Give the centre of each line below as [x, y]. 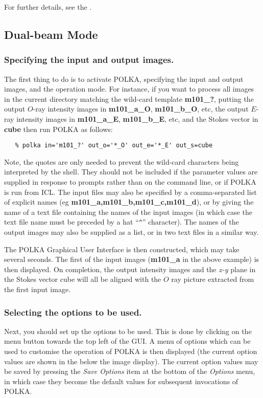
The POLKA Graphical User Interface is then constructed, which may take [122, 249]
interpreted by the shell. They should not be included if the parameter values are [131, 172]
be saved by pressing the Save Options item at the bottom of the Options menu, [130, 371]
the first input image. [38, 289]
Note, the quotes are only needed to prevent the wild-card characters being [122, 161]
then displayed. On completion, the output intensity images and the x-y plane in [130, 269]
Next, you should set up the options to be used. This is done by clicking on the [128, 331]
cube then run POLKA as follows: [58, 129]
